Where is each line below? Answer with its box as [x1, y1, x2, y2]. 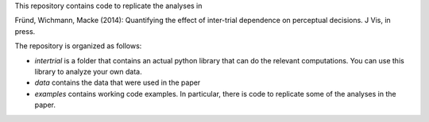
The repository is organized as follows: [14, 41, 142, 51]
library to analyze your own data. [34, 67, 142, 76]
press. [14, 26, 36, 36]
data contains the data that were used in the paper [34, 78, 201, 87]
